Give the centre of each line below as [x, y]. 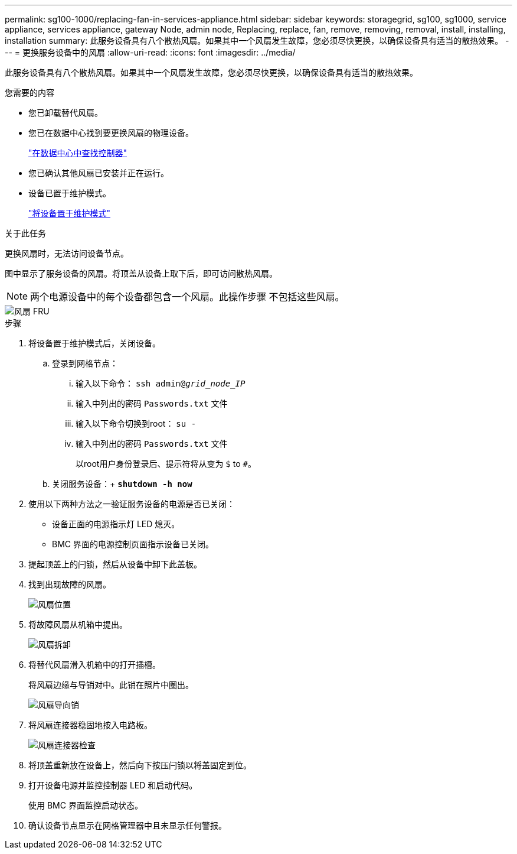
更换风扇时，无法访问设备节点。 [67, 253]
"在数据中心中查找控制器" [78, 153]
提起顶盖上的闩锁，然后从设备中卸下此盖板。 [115, 564]
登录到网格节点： [85, 363]
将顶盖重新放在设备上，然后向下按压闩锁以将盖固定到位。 [140, 765]
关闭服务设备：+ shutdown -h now [122, 484]
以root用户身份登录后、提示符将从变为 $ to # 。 [166, 464]
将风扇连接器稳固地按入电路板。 [90, 725]
